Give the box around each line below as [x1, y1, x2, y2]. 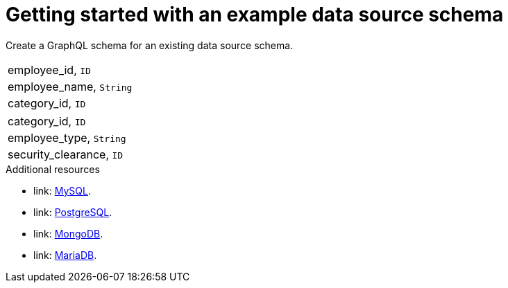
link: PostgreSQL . [33, 206, 112, 218]
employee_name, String [8, 79, 133, 93]
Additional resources [6, 163, 100, 175]
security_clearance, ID [8, 147, 124, 161]
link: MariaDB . [33, 249, 97, 261]
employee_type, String [8, 130, 126, 145]
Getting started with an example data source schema [6, 3, 504, 26]
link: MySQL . [33, 184, 91, 197]
